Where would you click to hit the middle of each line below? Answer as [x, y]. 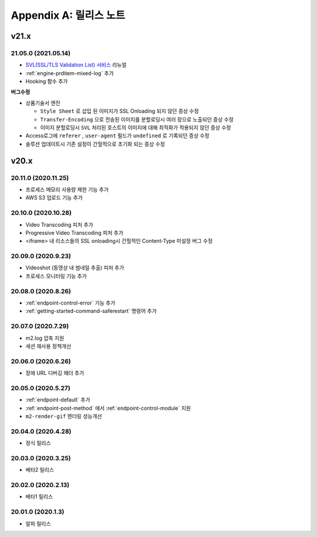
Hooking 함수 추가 [47, 82]
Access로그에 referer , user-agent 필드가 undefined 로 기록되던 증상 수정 [117, 136]
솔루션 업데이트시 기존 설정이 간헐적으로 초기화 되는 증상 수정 [95, 144]
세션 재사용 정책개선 [48, 346]
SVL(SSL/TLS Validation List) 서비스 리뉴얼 [76, 65]
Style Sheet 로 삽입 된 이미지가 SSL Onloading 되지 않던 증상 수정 [119, 111]
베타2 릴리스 [40, 470]
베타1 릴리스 [39, 497]
